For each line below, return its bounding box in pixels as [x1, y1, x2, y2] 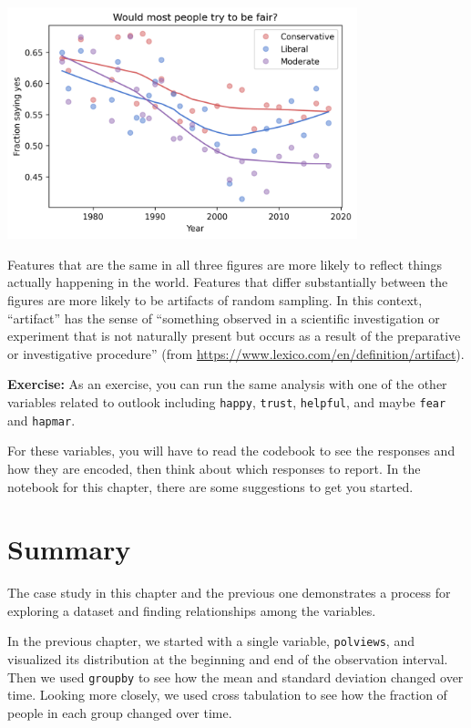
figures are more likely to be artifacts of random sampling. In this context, [7, 291, 423, 310]
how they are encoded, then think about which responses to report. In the [7, 458, 421, 477]
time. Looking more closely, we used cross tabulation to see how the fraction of [7, 685, 447, 704]
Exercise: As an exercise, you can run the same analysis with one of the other [7, 374, 447, 394]
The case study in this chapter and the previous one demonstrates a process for [7, 583, 451, 602]
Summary [7, 530, 131, 568]
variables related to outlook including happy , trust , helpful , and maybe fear [7, 393, 446, 411]
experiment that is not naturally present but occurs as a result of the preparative [7, 326, 461, 345]
